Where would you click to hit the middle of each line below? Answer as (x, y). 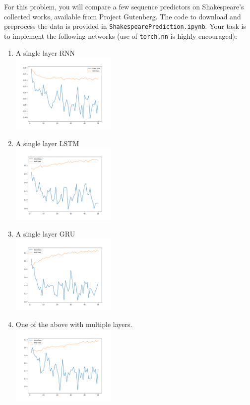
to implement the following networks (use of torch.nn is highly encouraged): (121, 36)
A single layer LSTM (47, 143)
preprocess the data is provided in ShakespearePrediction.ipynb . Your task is (125, 26)
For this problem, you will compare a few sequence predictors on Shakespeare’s (124, 6)
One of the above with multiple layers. (74, 324)
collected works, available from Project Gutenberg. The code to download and (123, 16)
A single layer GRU (45, 233)
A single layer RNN (45, 52)
